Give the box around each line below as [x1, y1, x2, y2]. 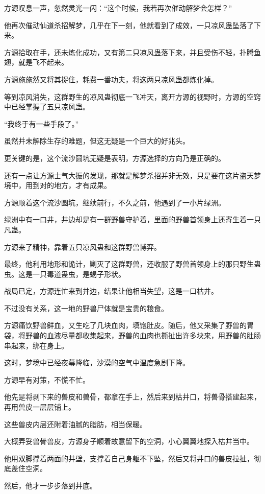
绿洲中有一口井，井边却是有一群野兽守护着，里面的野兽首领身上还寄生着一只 [4, 214, 261, 225]
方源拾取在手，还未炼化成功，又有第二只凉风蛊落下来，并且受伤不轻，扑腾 [4, 46, 254, 57]
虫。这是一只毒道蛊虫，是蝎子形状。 [4, 268, 125, 279]
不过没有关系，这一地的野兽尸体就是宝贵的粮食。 [4, 302, 168, 313]
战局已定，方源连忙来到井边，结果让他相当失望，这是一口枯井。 [4, 286, 218, 296]
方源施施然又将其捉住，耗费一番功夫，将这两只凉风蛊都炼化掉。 [4, 74, 218, 84]
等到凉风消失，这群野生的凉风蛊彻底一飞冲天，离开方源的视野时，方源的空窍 [4, 91, 261, 102]
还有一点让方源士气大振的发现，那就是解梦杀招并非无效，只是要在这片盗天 [4, 170, 254, 180]
